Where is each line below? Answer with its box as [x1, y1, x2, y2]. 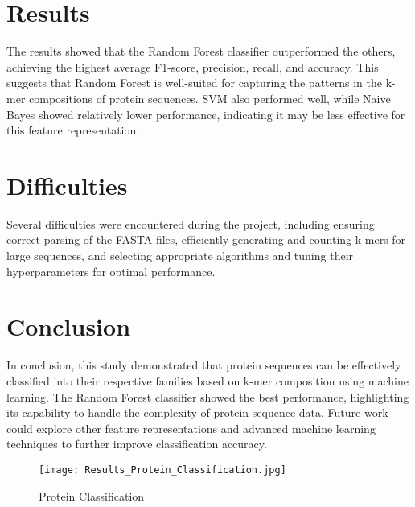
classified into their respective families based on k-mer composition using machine [6, 372, 409, 389]
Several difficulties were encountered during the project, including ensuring [6, 215, 375, 232]
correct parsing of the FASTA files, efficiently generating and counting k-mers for [6, 231, 406, 248]
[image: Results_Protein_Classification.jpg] [39, 464, 286, 476]
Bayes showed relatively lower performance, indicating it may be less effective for [6, 105, 405, 122]
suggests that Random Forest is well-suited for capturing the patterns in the [6, 74, 382, 91]
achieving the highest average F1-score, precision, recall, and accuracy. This [6, 58, 379, 75]
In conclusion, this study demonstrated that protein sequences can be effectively [6, 357, 401, 373]
